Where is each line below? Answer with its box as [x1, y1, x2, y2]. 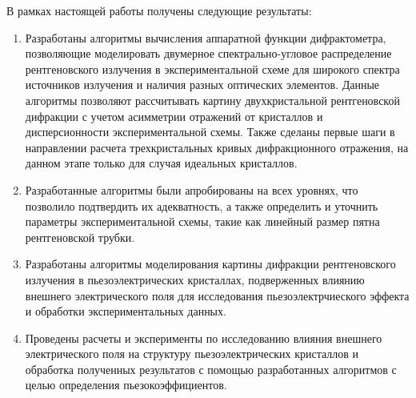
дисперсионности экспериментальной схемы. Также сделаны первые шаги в [25, 123, 395, 140]
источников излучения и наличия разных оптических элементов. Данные [25, 76, 380, 93]
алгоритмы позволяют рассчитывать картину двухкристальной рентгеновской [25, 91, 400, 108]
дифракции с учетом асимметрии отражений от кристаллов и [25, 107, 323, 124]
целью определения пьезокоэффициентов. [25, 376, 227, 393]
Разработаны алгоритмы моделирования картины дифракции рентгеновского [25, 255, 396, 272]
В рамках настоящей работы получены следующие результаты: [6, 2, 312, 18]
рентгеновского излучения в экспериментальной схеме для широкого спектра [25, 60, 400, 77]
